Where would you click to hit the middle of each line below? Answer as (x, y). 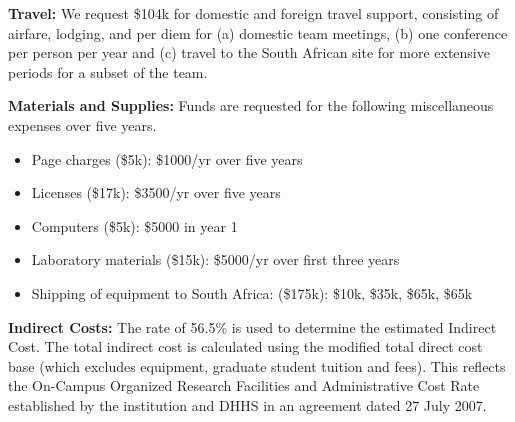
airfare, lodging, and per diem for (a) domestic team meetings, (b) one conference (258, 32)
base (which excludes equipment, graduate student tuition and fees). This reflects (257, 365)
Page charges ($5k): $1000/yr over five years (167, 158)
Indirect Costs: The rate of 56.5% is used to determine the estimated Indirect (252, 326)
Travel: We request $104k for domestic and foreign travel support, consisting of (253, 13)
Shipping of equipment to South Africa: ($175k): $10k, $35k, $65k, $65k (252, 292)
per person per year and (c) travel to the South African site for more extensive (249, 52)
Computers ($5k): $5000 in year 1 (134, 225)
